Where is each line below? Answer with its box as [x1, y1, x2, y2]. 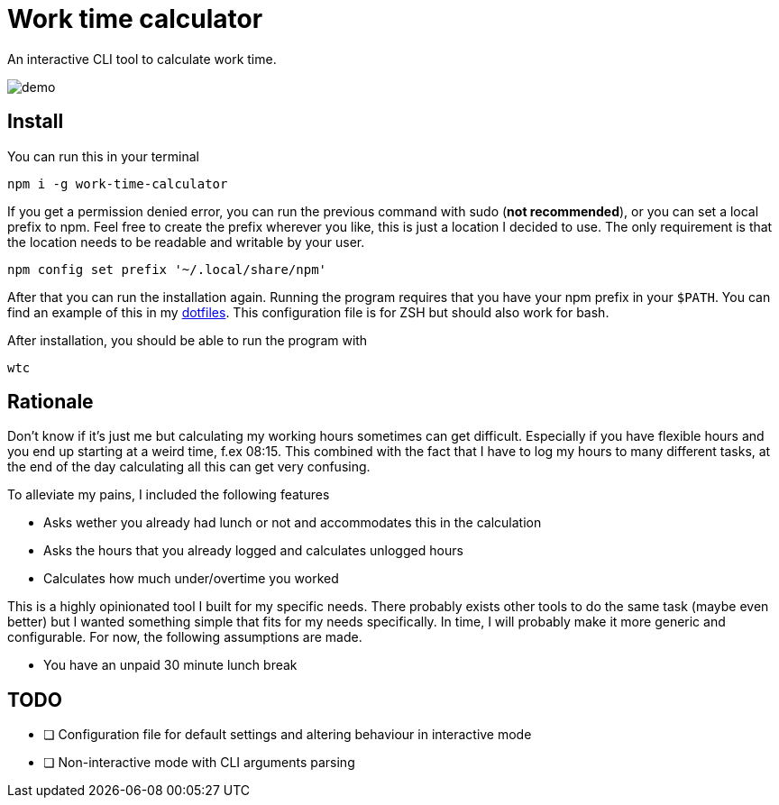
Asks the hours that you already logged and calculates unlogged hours [43, 543, 463, 559]
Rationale [7, 390, 94, 414]
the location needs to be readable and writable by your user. [7, 233, 365, 250]
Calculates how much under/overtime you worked [43, 571, 339, 587]
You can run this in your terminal [7, 148, 199, 164]
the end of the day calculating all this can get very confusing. [7, 459, 371, 475]
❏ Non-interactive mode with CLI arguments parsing [43, 755, 355, 771]
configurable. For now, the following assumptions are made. [7, 629, 362, 645]
